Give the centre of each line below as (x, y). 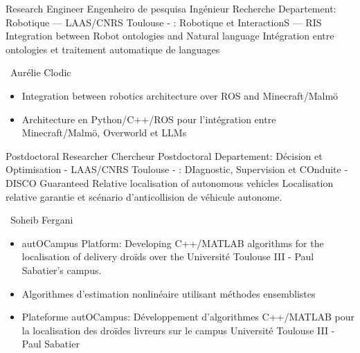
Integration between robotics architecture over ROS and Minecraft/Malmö (180, 95)
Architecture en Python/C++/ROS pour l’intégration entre (149, 119)
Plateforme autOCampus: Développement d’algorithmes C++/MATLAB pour (188, 317)
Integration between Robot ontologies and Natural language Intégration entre (170, 36)
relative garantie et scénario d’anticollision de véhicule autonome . (144, 196)
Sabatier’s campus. (62, 270)
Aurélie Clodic (40, 72)
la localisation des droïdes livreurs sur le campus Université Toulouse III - (178, 330)
